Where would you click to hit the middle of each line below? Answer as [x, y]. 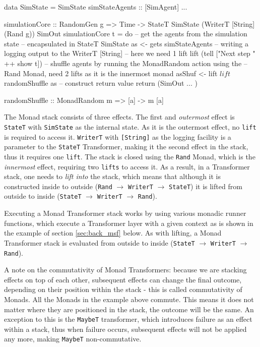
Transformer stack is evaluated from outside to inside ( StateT [100, 242]
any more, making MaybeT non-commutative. [73, 339]
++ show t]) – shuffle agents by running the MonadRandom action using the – [126, 63]
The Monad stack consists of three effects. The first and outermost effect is [119, 117]
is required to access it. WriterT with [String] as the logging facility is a [118, 136]
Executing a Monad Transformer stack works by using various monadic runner [125, 213]
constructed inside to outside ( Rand [58, 186]
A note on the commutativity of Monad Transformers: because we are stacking [125, 270]
